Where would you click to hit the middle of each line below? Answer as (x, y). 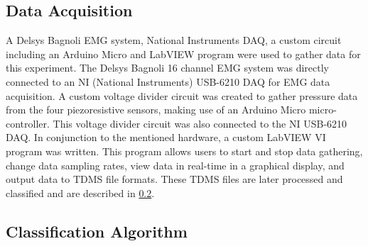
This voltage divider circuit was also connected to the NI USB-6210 (200, 123)
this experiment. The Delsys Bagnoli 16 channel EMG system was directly (168, 68)
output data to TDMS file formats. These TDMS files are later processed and (174, 179)
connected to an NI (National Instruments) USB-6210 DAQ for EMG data (168, 81)
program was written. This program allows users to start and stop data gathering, (184, 151)
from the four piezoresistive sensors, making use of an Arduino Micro (156, 110)
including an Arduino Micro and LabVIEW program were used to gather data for (183, 54)
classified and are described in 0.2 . (80, 192)
